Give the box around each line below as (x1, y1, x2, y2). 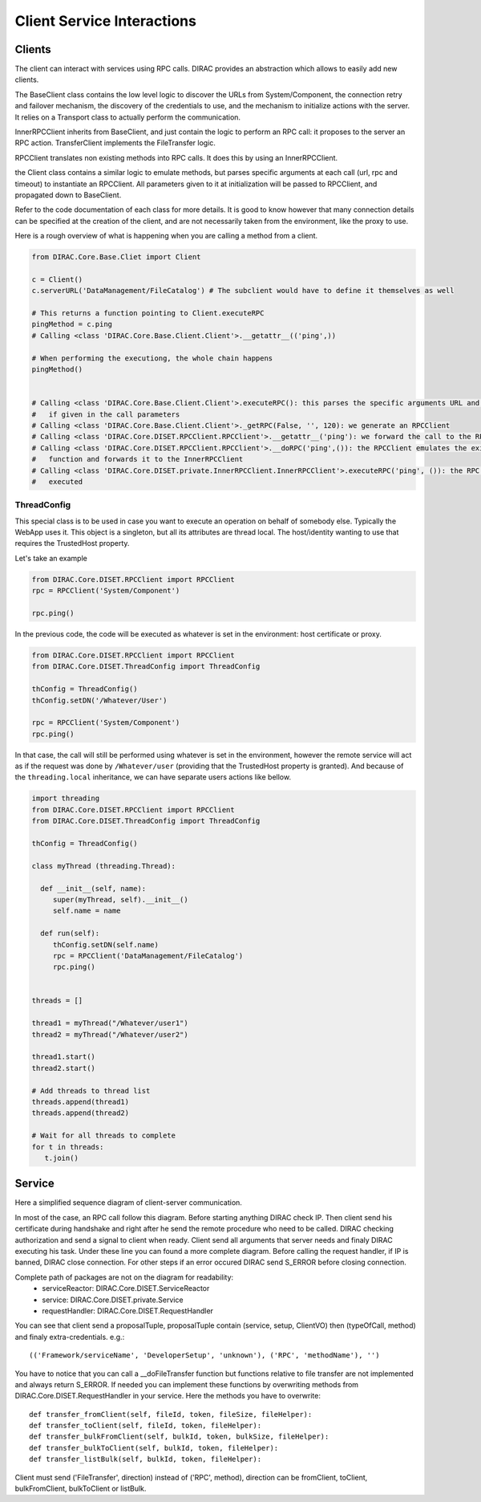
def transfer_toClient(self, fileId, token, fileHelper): (29, 1421, 262, 1431)
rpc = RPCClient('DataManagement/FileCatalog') (52, 951, 244, 960)
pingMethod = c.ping (31, 320, 112, 329)
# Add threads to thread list (31, 1086, 151, 1095)
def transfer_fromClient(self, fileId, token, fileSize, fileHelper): (29, 1410, 313, 1419)
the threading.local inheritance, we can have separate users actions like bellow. (14, 772, 292, 782)
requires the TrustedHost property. (14, 539, 130, 548)
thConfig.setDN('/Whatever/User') (31, 695, 168, 705)
